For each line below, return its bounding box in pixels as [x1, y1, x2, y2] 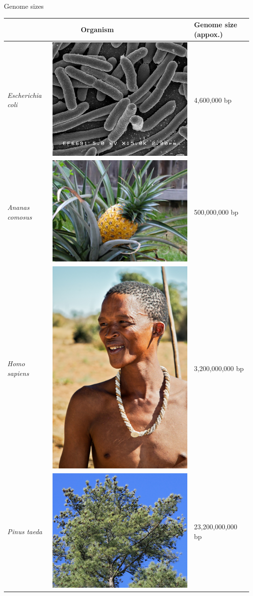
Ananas [7, 202, 30, 212]
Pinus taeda [7, 526, 42, 536]
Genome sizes [4, 1, 44, 11]
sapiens [7, 368, 29, 378]
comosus [7, 211, 32, 222]
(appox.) [194, 29, 223, 39]
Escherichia [7, 90, 42, 100]
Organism [81, 24, 114, 34]
